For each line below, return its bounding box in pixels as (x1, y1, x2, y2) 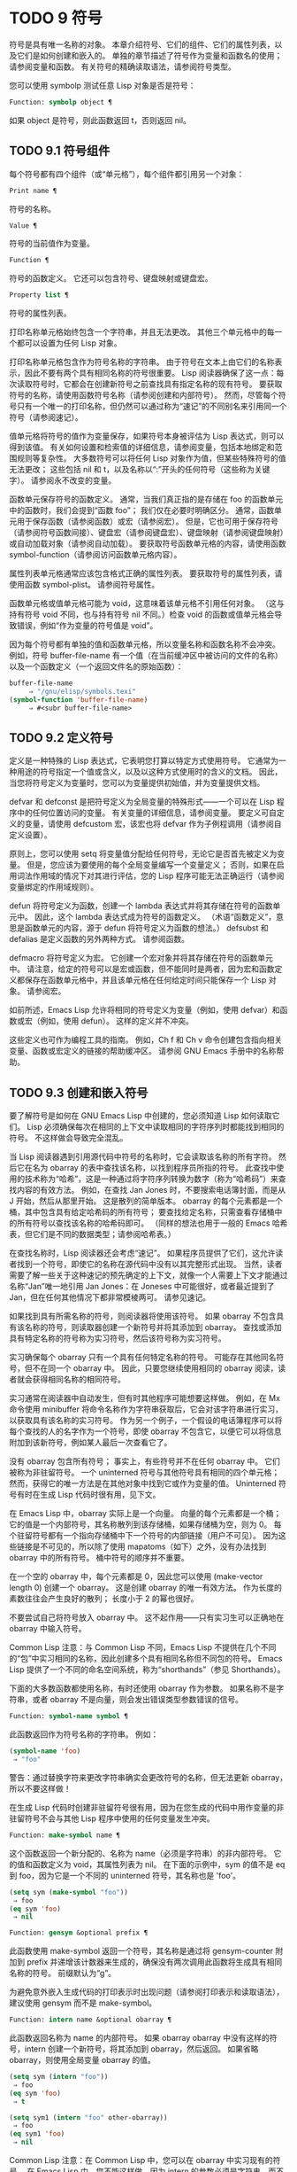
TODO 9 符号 (9, 8, 103, 28)
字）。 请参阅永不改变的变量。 (9, 475, 117, 486)
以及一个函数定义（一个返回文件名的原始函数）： (9, 661, 184, 672)
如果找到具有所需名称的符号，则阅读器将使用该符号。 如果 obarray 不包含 (9, 1311, 277, 1321)
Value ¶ (9, 221, 38, 230)
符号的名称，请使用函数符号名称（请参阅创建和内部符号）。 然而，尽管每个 (9, 390, 278, 401)
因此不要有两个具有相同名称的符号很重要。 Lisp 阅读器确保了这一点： (24, 368, 277, 378)
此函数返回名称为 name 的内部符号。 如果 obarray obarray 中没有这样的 (9, 2033, 270, 2043)
